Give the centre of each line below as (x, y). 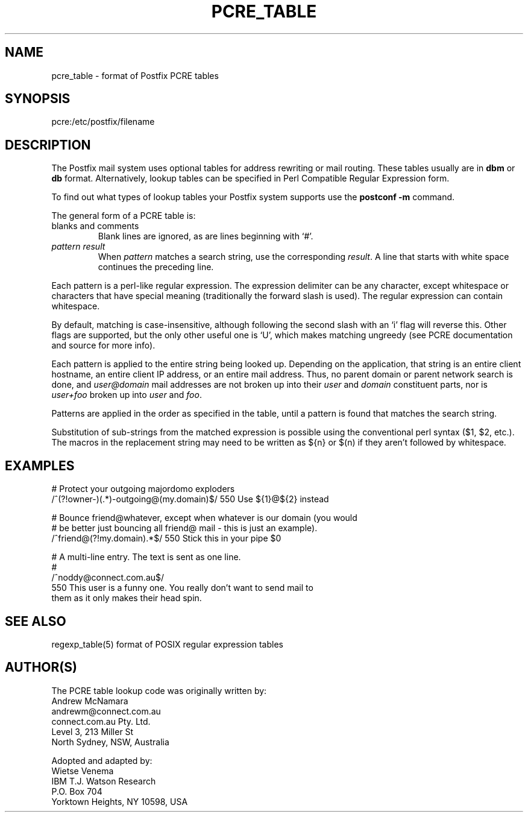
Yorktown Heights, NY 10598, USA (120, 801)
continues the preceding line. (156, 267)
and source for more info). (103, 345)
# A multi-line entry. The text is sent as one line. (146, 557)
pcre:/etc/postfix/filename (103, 122)
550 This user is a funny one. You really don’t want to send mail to (182, 588)
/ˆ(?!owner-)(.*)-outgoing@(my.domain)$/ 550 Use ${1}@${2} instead (190, 499)
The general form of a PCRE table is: (124, 216)
